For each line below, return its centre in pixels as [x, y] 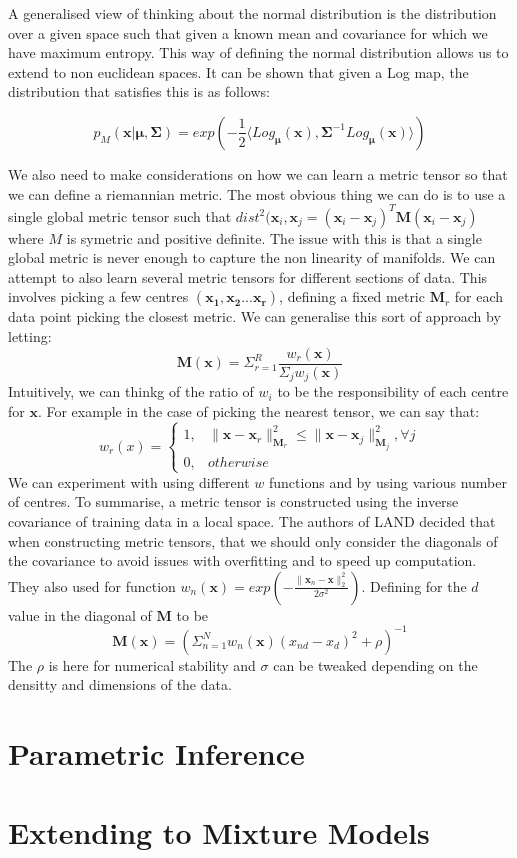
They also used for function [92, 585]
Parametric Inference [156, 753]
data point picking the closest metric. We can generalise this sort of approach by [254, 316]
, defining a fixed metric [352, 296]
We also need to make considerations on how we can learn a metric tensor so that [258, 173]
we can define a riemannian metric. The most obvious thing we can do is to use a [257, 193]
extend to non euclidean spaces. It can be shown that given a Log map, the [238, 71]
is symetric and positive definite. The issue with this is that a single [274, 237]
